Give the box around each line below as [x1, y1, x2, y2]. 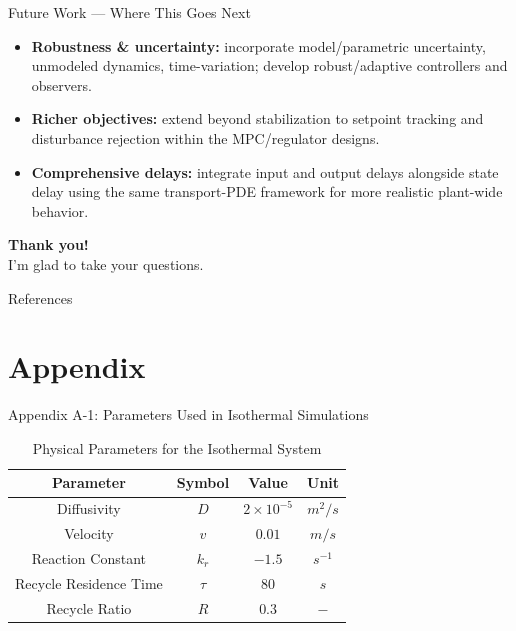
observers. [31, 74, 92, 95]
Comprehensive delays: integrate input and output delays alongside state [31, 161, 499, 182]
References [8, 287, 73, 308]
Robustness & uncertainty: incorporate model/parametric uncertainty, [31, 35, 486, 56]
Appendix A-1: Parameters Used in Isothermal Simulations [8, 404, 369, 425]
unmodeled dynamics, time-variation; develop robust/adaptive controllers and [31, 55, 508, 76]
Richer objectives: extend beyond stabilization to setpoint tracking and [31, 108, 484, 129]
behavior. [31, 200, 89, 221]
